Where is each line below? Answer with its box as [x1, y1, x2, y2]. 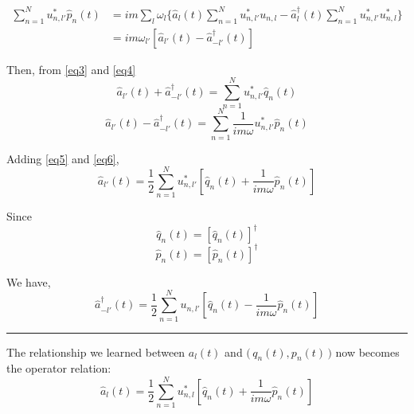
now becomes [335, 343, 400, 360]
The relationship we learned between [6, 343, 186, 360]
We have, [6, 273, 51, 290]
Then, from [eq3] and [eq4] [6, 61, 136, 77]
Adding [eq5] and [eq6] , [6, 150, 119, 166]
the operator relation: [6, 360, 111, 377]
